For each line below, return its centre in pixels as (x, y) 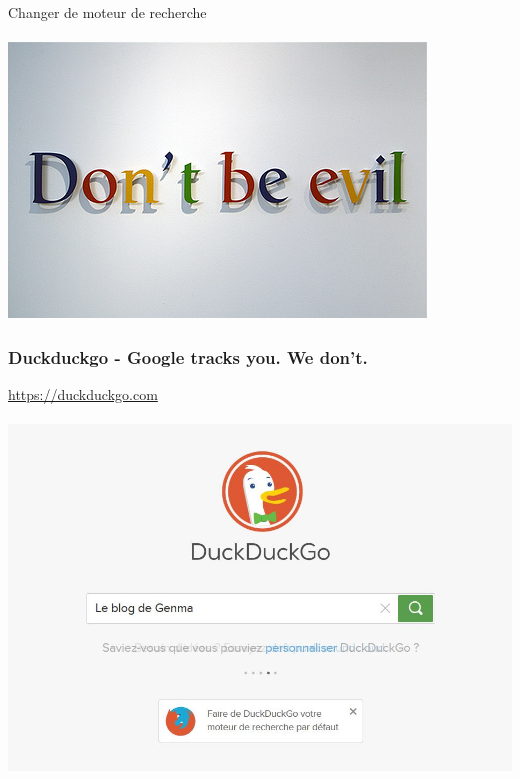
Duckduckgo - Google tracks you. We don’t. (188, 356)
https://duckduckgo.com (83, 394)
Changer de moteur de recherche (107, 12)
